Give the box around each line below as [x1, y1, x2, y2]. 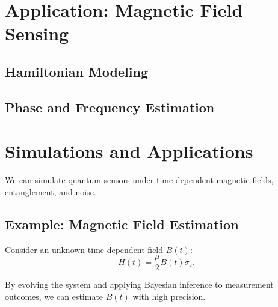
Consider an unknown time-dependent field [5, 243, 164, 255]
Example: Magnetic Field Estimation [5, 214, 239, 233]
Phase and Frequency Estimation [5, 97, 215, 116]
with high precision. [132, 290, 206, 302]
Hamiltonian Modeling [5, 62, 148, 81]
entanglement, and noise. [5, 185, 96, 198]
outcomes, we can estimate [5, 290, 103, 302]
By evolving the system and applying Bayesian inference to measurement [5, 278, 274, 291]
